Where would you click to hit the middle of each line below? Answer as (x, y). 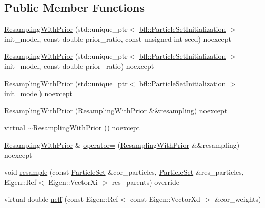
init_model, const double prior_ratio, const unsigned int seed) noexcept (118, 39)
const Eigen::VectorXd (165, 199)
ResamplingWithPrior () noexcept (87, 128)
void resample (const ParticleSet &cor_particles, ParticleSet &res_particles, (124, 172)
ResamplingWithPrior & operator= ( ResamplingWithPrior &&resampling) (122, 144)
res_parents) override (146, 182)
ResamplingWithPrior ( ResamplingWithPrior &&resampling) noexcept (116, 110)
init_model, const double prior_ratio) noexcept (79, 66)
